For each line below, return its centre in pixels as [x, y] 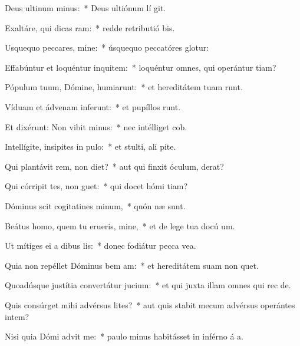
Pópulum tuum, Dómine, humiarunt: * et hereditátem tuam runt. [124, 87]
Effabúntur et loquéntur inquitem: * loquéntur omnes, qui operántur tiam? [141, 67]
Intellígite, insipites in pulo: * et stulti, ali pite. [90, 146]
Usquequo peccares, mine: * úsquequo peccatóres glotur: [107, 47]
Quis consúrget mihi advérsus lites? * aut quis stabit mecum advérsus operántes [150, 304]
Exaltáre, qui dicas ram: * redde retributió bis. [90, 27]
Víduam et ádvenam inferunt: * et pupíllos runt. [93, 106]
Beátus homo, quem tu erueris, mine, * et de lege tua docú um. [120, 225]
